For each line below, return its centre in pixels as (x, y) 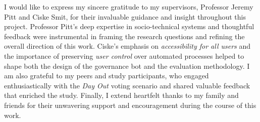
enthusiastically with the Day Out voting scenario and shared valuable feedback (127, 85)
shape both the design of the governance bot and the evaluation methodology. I (127, 66)
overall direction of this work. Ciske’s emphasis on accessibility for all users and (127, 46)
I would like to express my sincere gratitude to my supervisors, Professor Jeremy (129, 7)
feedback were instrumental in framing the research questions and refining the (124, 36)
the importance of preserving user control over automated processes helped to (124, 55)
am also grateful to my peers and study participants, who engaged (107, 76)
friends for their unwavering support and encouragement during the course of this (130, 105)
